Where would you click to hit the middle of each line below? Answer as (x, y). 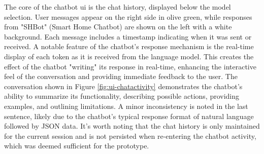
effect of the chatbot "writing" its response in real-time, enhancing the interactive (130, 66)
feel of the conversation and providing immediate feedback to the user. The (121, 76)
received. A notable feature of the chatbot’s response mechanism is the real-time (129, 46)
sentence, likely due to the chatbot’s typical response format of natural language (129, 116)
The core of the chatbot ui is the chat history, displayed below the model (118, 7)
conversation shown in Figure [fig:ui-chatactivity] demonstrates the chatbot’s (123, 86)
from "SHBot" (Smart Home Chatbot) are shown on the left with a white (118, 27)
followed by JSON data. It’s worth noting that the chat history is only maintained (132, 126)
